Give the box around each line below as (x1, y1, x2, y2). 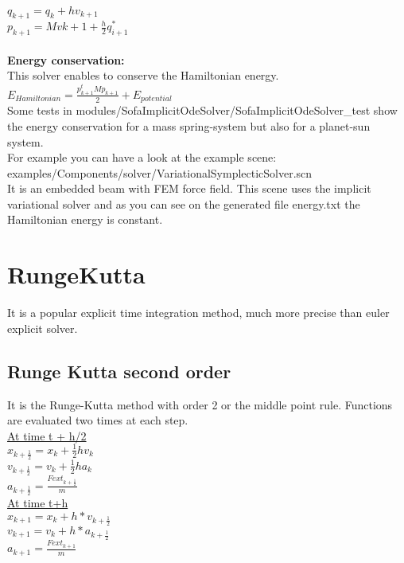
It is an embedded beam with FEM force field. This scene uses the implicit (7, 180, 371, 197)
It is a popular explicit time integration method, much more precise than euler (7, 304, 390, 321)
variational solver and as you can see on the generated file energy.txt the (7, 195, 360, 212)
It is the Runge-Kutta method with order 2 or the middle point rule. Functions (7, 396, 393, 412)
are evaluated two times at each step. (7, 412, 188, 428)
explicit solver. (7, 319, 78, 336)
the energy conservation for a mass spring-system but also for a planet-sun (7, 117, 371, 134)
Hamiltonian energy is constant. (7, 211, 163, 228)
